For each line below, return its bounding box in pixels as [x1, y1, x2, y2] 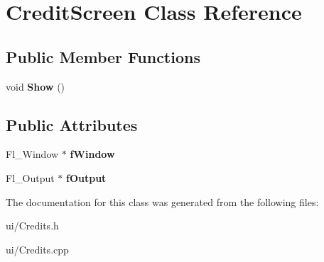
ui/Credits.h [6, 218, 59, 233]
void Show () [6, 79, 65, 93]
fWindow [70, 147, 115, 161]
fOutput [66, 170, 107, 185]
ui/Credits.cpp [6, 241, 69, 256]
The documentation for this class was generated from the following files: [6, 194, 319, 209]
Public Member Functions [6, 45, 200, 67]
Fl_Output [6, 170, 55, 185]
